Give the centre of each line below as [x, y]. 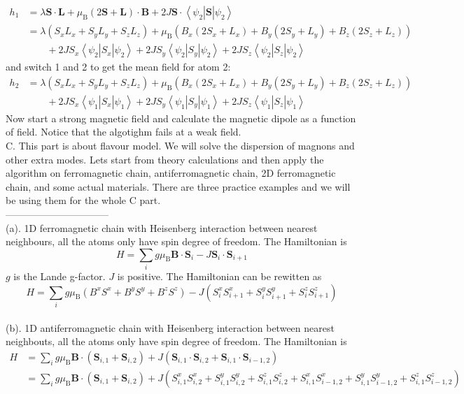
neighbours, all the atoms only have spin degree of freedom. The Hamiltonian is [176, 241]
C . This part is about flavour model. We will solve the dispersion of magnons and [180, 145]
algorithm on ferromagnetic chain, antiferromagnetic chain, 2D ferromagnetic [171, 173]
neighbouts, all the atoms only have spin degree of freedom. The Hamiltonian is [176, 341]
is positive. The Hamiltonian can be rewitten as [219, 276]
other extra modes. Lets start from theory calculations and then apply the [165, 159]
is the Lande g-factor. [59, 276]
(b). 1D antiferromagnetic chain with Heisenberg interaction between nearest [170, 327]
